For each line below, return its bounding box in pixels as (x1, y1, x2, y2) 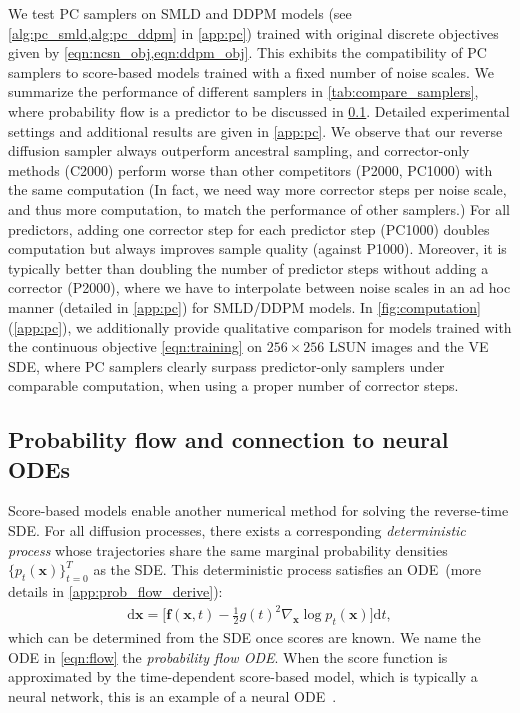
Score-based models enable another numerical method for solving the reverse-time (8, 500, 509, 521)
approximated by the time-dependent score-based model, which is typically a (8, 666, 478, 687)
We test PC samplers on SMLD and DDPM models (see (8, 3, 352, 23)
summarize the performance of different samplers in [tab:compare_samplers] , (8, 81, 479, 102)
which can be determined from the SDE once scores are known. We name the (8, 626, 481, 647)
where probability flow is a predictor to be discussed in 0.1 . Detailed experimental (8, 100, 510, 121)
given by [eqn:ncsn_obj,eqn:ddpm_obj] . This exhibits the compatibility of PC (8, 42, 487, 63)
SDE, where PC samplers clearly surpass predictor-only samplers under (8, 355, 445, 376)
